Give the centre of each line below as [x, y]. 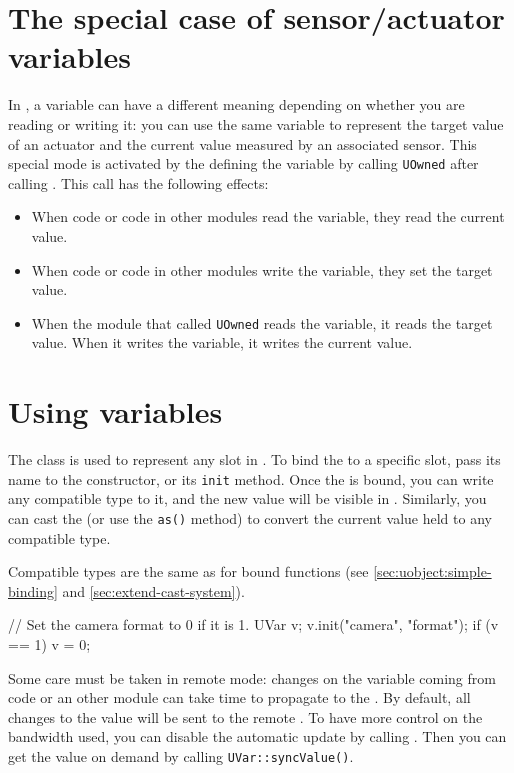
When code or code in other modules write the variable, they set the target [262, 269]
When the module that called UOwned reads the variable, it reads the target [262, 322]
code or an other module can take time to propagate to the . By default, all [239, 697]
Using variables [115, 411]
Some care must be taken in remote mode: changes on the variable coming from [252, 677]
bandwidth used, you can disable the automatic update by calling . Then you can [257, 736]
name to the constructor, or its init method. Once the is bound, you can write [251, 478]
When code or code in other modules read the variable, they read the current [268, 216]
